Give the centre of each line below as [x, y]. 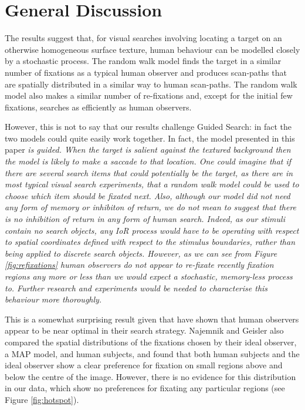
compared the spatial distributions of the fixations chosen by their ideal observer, [151, 342]
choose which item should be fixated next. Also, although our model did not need [148, 195]
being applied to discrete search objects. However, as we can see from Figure [141, 253]
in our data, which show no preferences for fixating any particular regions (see [145, 388]
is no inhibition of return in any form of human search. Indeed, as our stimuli [145, 219]
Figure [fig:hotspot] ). [42, 399]
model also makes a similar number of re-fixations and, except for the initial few [149, 95]
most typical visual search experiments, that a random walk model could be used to [152, 184]
